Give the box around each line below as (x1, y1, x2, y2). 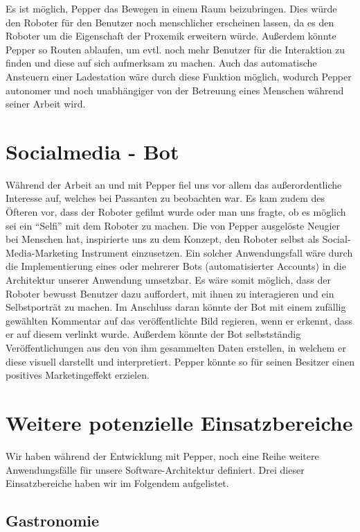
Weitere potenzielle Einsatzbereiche (6, 408, 353, 436)
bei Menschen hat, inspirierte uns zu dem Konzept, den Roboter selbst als (6, 232, 320, 246)
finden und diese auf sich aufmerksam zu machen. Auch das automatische (6, 55, 317, 70)
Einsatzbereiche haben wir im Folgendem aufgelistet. (6, 476, 229, 490)
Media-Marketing (6, 245, 79, 259)
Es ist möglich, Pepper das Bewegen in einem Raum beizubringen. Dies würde (6, 1, 337, 15)
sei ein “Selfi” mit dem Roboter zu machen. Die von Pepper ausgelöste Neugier (6, 218, 341, 232)
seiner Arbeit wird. (6, 96, 86, 111)
